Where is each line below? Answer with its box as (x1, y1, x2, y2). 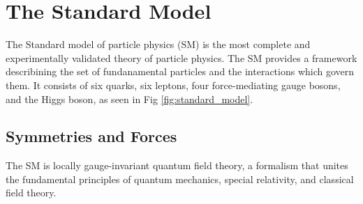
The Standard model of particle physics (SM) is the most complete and (6, 37, 311, 52)
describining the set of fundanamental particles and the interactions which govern (6, 64, 355, 79)
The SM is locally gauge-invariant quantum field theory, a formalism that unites (6, 158, 348, 173)
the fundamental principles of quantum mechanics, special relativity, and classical (6, 171, 354, 186)
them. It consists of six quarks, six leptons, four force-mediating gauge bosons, (6, 77, 341, 92)
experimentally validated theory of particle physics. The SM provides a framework (6, 50, 357, 65)
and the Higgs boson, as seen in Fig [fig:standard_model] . (6, 91, 253, 106)
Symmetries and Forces (6, 125, 177, 147)
